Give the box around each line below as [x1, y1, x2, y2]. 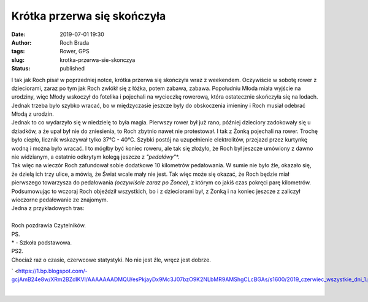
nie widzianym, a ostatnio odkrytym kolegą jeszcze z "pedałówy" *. [11, 153, 180, 160]
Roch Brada [59, 39, 90, 46]
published [59, 65, 85, 72]
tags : [11, 48, 25, 55]
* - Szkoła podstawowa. [11, 239, 72, 246]
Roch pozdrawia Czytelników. [11, 222, 86, 229]
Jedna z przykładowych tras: [11, 205, 85, 212]
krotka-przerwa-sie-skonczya [59, 56, 136, 64]
